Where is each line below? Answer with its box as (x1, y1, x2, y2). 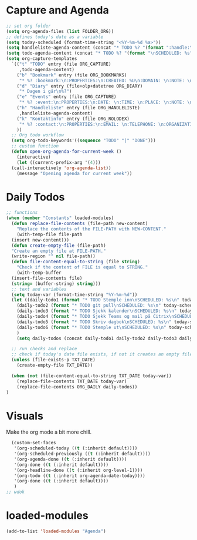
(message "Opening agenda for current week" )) (16, 170, 133, 176)
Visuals (6, 409, 44, 422)
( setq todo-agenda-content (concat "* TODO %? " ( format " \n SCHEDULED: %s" (6, 51, 193, 56)
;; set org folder (6, 23, 51, 29)
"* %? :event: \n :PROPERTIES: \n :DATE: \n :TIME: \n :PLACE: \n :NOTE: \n (19, 99, 193, 106)
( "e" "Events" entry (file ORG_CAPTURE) (16, 94, 117, 100)
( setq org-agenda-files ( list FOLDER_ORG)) (6, 28, 114, 34)
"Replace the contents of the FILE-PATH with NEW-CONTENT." (16, 226, 167, 232)
